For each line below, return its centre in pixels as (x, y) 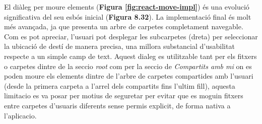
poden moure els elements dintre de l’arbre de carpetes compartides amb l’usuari (129, 76)
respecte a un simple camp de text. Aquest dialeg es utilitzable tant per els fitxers (130, 56)
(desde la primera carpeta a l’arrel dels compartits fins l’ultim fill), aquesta (120, 85)
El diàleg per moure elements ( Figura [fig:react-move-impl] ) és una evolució (127, 7)
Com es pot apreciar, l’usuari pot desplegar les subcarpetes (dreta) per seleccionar (131, 36)
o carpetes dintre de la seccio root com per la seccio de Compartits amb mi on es (128, 66)
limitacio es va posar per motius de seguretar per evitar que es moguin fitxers (124, 96)
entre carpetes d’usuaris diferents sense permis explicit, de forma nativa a (117, 105)
